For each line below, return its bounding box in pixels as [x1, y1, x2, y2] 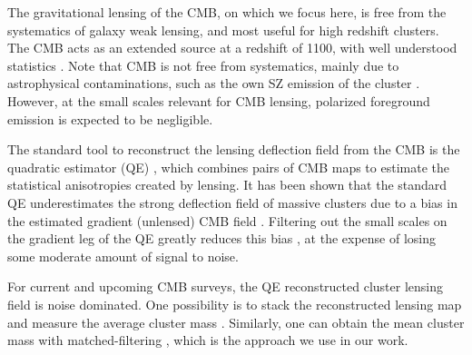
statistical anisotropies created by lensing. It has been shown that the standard [7, 175, 447, 194]
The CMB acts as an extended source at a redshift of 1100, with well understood [7, 38, 457, 57]
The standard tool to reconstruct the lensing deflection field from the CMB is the [7, 140, 460, 159]
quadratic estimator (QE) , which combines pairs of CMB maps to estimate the [7, 157, 449, 176]
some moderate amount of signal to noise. [7, 246, 239, 265]
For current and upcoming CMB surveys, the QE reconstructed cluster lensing [7, 277, 443, 296]
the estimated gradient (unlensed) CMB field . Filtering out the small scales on [7, 211, 447, 230]
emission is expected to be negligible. [7, 109, 213, 128]
